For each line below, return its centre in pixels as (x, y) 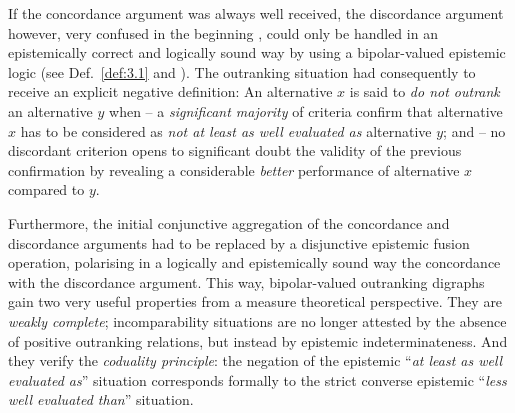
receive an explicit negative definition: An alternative (170, 91)
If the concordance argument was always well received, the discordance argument (256, 13)
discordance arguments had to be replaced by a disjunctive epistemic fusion (239, 242)
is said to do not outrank (424, 91)
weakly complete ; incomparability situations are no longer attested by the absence (257, 320)
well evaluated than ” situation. (101, 399)
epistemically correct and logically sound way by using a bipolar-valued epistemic (257, 52)
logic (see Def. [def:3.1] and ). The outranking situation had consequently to (242, 71)
